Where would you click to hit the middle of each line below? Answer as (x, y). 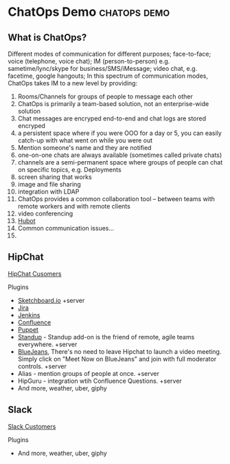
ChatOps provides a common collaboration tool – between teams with (116, 199)
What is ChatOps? (47, 38)
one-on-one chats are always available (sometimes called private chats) (120, 155)
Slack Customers (32, 426)
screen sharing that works (55, 177)
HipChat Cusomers (35, 273)
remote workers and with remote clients (74, 206)
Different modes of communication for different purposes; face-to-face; (110, 54)
